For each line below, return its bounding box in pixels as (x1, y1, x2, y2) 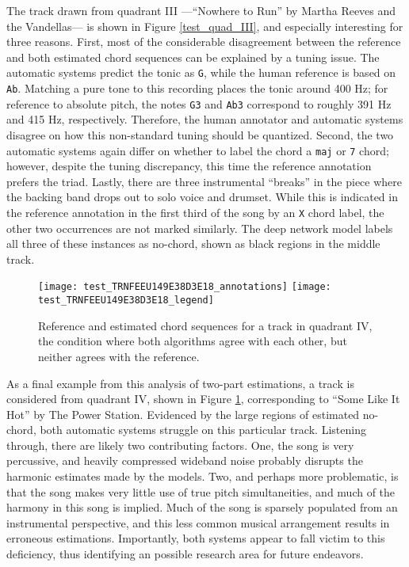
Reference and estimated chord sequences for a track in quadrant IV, (38, 317, 373, 333)
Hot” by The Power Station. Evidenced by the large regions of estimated (6, 405, 360, 422)
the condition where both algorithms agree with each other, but (38, 333, 347, 349)
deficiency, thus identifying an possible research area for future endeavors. (6, 546, 364, 562)
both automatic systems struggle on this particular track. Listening (40, 421, 366, 438)
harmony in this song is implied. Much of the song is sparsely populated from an (6, 499, 398, 516)
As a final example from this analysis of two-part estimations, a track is (6, 375, 354, 391)
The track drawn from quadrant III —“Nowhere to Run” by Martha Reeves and (6, 2, 396, 18)
